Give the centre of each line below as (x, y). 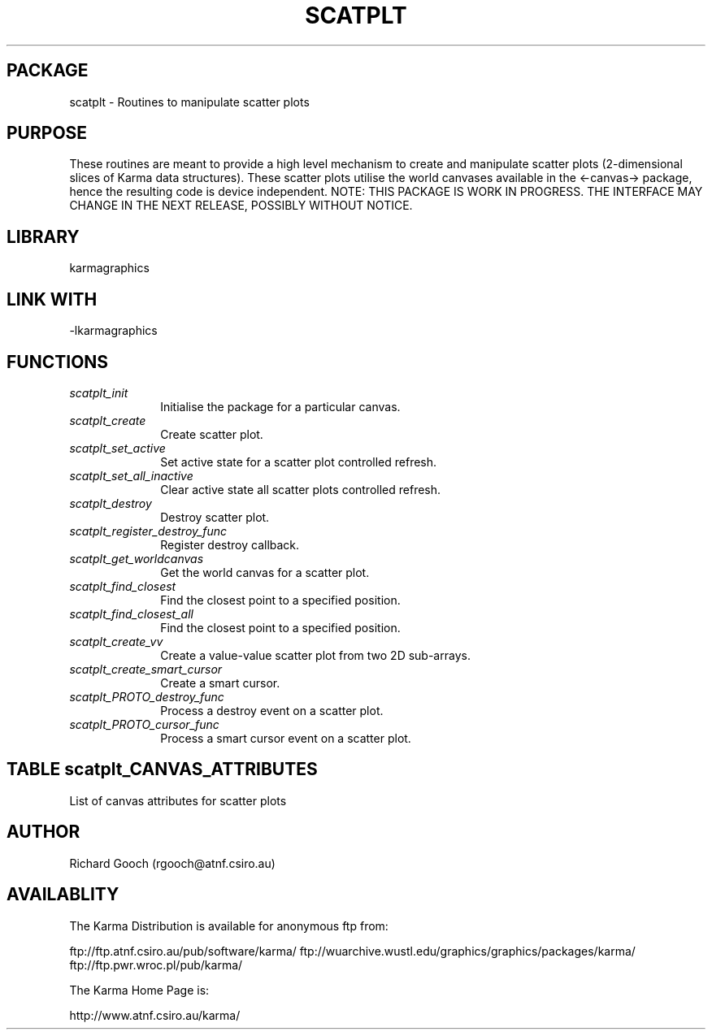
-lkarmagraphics (113, 331)
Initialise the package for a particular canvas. (280, 406)
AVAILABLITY (63, 895)
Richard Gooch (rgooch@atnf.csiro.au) (172, 863)
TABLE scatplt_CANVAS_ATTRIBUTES (162, 769)
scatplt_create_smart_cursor (146, 669)
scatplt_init (99, 392)
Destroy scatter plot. (215, 517)
